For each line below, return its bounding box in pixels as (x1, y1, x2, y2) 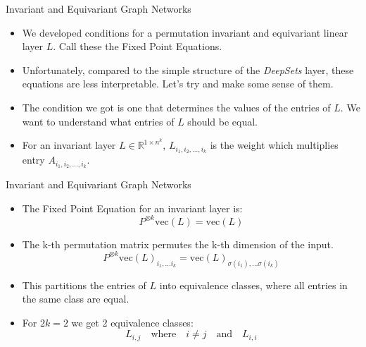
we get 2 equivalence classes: (71, 315, 194, 329)
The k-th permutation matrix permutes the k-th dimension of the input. (22, 236, 334, 251)
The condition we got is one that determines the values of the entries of (22, 99, 331, 114)
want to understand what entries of (22, 114, 175, 128)
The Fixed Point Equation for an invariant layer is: (22, 200, 243, 215)
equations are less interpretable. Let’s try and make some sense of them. (22, 76, 334, 91)
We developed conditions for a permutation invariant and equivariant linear (22, 25, 348, 39)
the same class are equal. (22, 291, 130, 306)
